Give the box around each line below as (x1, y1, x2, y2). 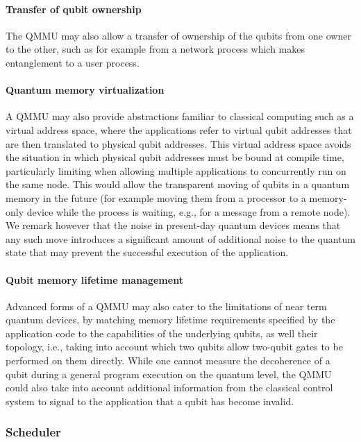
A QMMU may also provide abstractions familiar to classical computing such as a (6, 109, 354, 124)
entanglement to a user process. (6, 55, 140, 69)
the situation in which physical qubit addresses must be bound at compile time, (6, 150, 344, 164)
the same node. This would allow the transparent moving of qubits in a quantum (6, 177, 350, 192)
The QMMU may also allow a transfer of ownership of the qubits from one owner (6, 28, 351, 42)
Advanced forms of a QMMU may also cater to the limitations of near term (6, 298, 327, 313)
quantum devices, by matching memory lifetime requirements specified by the (6, 312, 335, 327)
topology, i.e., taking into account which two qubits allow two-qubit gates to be (6, 339, 343, 354)
